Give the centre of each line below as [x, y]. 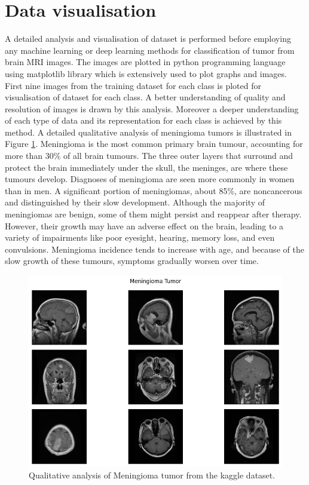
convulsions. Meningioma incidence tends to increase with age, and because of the [154, 249]
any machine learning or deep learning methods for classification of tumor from [150, 50]
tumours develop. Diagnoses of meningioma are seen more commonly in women [150, 179]
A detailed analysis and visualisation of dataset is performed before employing [148, 39]
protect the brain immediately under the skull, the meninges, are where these [146, 167]
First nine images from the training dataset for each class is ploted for [133, 85]
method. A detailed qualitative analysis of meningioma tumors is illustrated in [148, 132]
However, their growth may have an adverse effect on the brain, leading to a [144, 225]
